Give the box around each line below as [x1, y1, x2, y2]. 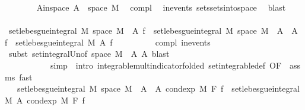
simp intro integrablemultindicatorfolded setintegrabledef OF [50, 59, 282, 71]
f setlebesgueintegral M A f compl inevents [5, 35, 211, 48]
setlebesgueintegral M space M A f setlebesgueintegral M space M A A [8, 24, 298, 37]
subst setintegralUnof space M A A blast [8, 47, 170, 60]
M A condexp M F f [5, 93, 85, 106]
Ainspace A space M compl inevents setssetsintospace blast [36, 1, 286, 13]
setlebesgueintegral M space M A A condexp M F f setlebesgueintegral [17, 82, 300, 95]
